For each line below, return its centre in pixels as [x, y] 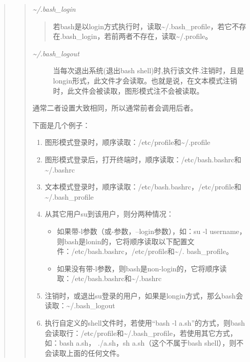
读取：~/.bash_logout [80, 305]
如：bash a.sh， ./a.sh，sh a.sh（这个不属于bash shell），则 [141, 343]
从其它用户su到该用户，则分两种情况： [109, 214]
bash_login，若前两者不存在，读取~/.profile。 [137, 36]
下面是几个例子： [61, 125]
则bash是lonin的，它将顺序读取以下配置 [122, 241]
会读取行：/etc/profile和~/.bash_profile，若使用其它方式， [141, 333]
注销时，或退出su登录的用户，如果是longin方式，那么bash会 [144, 295]
